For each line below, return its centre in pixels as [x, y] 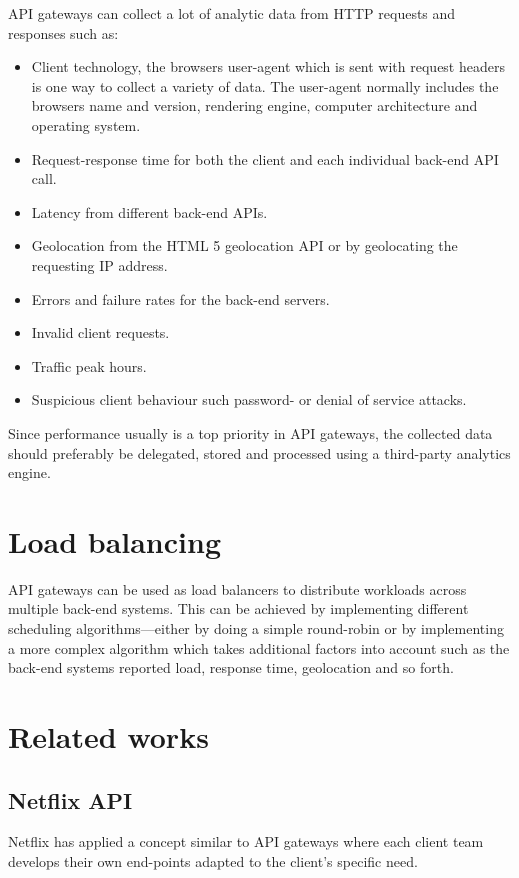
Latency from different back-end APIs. [149, 211]
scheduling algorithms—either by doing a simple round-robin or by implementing [256, 628]
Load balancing [114, 540]
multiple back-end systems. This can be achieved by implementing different [238, 608]
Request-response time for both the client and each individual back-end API [265, 158]
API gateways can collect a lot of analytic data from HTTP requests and [232, 13]
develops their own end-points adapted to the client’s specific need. [213, 860]
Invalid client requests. [100, 332]
